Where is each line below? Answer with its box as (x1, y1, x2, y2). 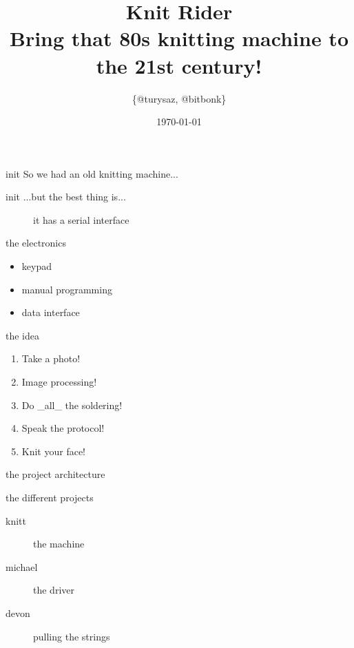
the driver (33, 583, 74, 597)
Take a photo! (21, 351, 81, 366)
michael (6, 559, 38, 574)
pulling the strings (33, 629, 110, 643)
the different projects (6, 490, 94, 504)
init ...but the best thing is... (6, 189, 126, 204)
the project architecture (6, 467, 105, 481)
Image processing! (21, 375, 97, 389)
